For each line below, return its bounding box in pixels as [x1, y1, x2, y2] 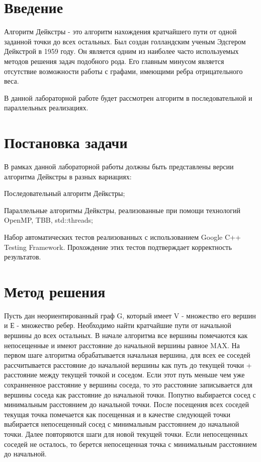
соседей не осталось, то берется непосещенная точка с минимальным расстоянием [4, 438, 257, 449]
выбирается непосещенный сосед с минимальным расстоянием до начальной [4, 419, 239, 429]
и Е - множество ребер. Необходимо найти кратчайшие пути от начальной [4, 320, 231, 331]
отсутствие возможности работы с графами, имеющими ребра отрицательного [4, 65, 243, 76]
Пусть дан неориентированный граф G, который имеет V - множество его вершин [4, 310, 256, 320]
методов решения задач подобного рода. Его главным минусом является [4, 55, 224, 66]
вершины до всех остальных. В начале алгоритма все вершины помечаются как [4, 330, 248, 341]
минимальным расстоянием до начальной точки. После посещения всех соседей [4, 399, 249, 410]
